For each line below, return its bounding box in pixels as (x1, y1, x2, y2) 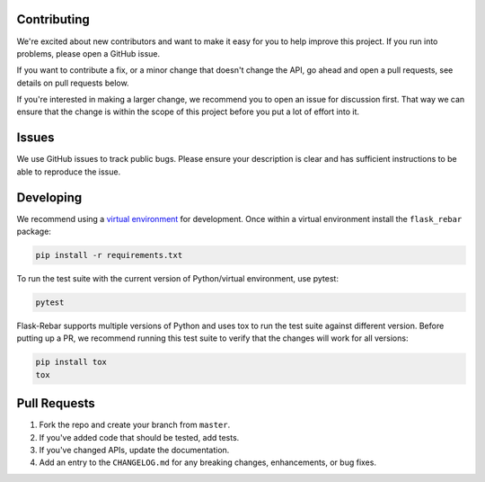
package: (16, 226, 51, 237)
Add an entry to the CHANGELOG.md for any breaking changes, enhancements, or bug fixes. (39, 457, 377, 468)
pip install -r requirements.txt (35, 250, 183, 261)
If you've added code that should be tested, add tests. (39, 432, 240, 442)
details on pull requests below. (16, 77, 129, 88)
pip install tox (35, 357, 108, 368)
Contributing (16, 12, 90, 27)
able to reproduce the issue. (16, 166, 121, 177)
